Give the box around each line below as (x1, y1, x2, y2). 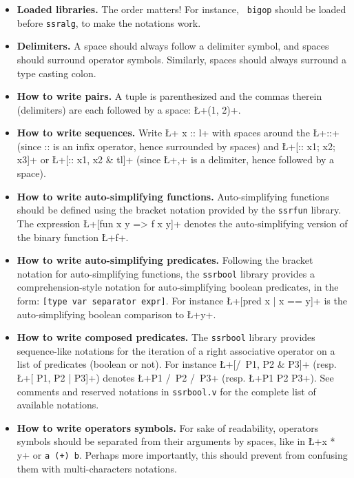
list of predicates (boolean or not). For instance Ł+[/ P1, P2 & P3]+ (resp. (17, 357, 337, 371)
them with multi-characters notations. (17, 461, 177, 475)
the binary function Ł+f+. (17, 229, 129, 244)
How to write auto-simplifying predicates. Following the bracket (17, 253, 313, 267)
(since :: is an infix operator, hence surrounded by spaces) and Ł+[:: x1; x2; (17, 138, 335, 153)
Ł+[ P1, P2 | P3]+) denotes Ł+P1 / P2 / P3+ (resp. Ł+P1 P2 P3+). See (17, 371, 334, 385)
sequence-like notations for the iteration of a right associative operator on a (17, 343, 335, 357)
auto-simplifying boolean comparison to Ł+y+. (17, 306, 216, 321)
